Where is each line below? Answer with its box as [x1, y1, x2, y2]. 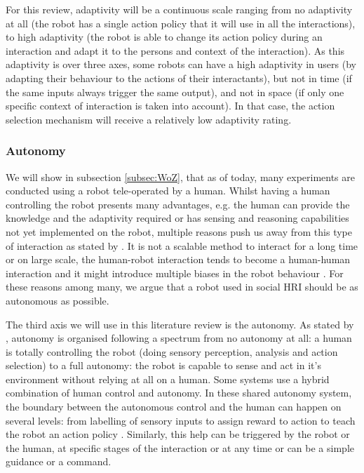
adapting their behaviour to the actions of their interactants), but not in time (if [6, 70, 352, 85]
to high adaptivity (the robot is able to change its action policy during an [6, 29, 323, 44]
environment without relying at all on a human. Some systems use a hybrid [6, 371, 330, 386]
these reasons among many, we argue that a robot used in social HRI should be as [6, 279, 358, 294]
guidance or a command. [6, 454, 112, 469]
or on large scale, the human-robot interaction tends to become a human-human [6, 252, 351, 267]
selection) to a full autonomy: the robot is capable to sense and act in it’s [6, 358, 321, 373]
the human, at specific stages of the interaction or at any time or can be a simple [6, 440, 354, 455]
